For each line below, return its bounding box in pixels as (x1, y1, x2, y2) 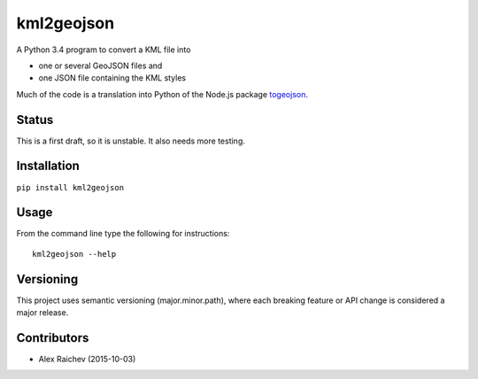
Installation (16, 159, 80, 174)
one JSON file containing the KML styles (38, 73, 186, 83)
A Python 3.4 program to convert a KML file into (16, 44, 191, 55)
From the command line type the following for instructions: (16, 228, 230, 239)
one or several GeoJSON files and (38, 60, 163, 71)
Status (16, 112, 54, 128)
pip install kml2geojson (16, 182, 124, 192)
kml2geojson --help (32, 249, 117, 259)
